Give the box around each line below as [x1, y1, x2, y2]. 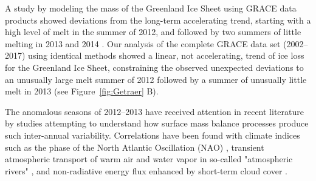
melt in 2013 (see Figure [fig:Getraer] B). [5, 85, 159, 97]
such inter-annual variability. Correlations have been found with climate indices [5, 128, 300, 141]
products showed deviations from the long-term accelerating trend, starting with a [5, 13, 311, 26]
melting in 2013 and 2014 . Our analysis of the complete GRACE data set [5, 37, 281, 50]
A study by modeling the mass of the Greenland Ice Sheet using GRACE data [5, 2, 297, 14]
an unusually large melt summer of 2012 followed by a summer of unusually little [5, 73, 307, 85]
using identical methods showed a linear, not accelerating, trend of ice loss [28, 49, 304, 62]
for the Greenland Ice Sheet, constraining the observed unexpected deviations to [5, 61, 304, 73]
